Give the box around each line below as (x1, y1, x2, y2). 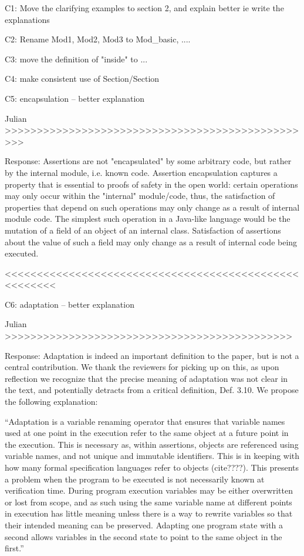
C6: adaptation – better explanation (5, 298, 134, 310)
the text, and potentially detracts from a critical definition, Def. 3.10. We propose (5, 384, 299, 396)
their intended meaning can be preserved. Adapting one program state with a (5, 518, 283, 531)
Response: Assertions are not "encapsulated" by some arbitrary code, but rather (5, 155, 292, 167)
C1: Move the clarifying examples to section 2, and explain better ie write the (5, 2, 284, 14)
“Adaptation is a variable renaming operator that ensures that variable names (5, 415, 285, 427)
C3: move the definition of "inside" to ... (5, 52, 148, 65)
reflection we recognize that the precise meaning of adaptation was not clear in (5, 372, 288, 384)
